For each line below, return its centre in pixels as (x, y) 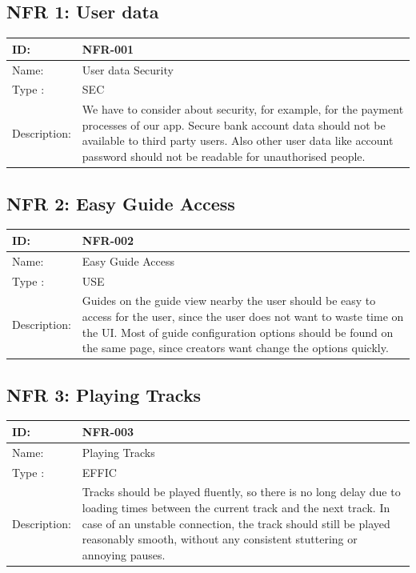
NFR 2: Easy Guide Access (121, 203)
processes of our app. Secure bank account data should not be (234, 124)
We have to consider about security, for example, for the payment (243, 109)
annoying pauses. (124, 554)
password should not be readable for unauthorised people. (224, 156)
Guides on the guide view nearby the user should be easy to (229, 301)
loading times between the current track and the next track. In (236, 508)
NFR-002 (108, 240)
